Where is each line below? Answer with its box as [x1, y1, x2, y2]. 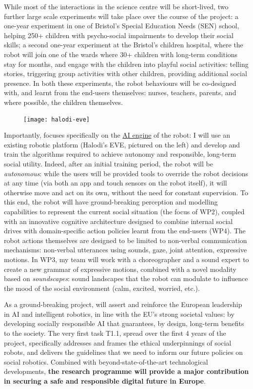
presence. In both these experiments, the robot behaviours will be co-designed [4, 78, 236, 88]
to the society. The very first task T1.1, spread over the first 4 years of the [4, 328, 226, 338]
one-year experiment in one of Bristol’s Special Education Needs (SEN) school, [4, 20, 239, 31]
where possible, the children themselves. [4, 97, 123, 107]
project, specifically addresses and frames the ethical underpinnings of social [4, 337, 232, 348]
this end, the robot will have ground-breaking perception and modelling [4, 197, 218, 207]
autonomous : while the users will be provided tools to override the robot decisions [4, 168, 248, 178]
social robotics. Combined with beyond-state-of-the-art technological [4, 356, 208, 367]
